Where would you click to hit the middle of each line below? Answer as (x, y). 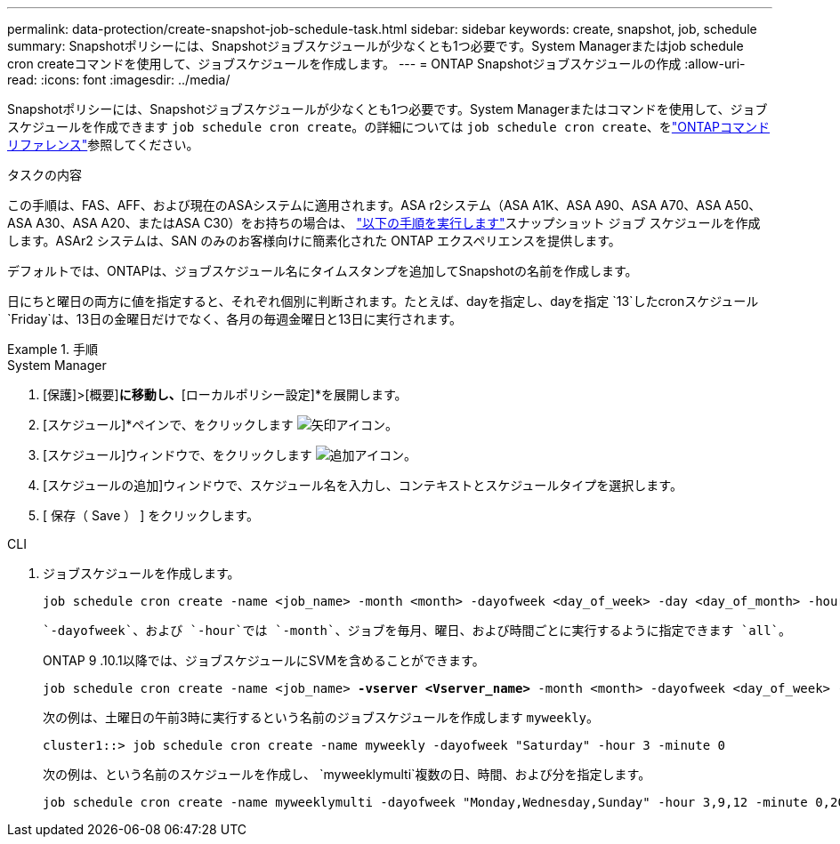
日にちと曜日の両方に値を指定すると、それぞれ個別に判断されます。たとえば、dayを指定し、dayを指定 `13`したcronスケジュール (383, 301)
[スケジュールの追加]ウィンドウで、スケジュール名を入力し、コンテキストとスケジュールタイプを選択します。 (363, 485)
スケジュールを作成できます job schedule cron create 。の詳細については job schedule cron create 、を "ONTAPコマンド (389, 127)
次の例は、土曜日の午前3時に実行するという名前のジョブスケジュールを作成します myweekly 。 (321, 717)
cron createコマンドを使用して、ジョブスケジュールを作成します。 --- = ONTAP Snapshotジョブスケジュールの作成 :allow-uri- (376, 64)
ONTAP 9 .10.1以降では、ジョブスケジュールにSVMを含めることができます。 (264, 660)
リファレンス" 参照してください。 (103, 145)
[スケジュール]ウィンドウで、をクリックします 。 (230, 455)
